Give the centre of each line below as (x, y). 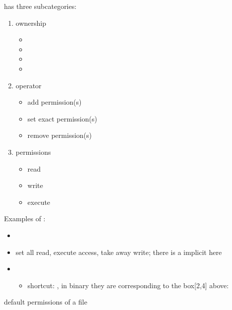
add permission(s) (55, 102)
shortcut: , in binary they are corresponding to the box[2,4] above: (128, 285)
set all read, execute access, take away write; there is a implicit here (119, 252)
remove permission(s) (59, 135)
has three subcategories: (40, 6)
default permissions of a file (46, 302)
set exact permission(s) (62, 118)
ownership (31, 23)
